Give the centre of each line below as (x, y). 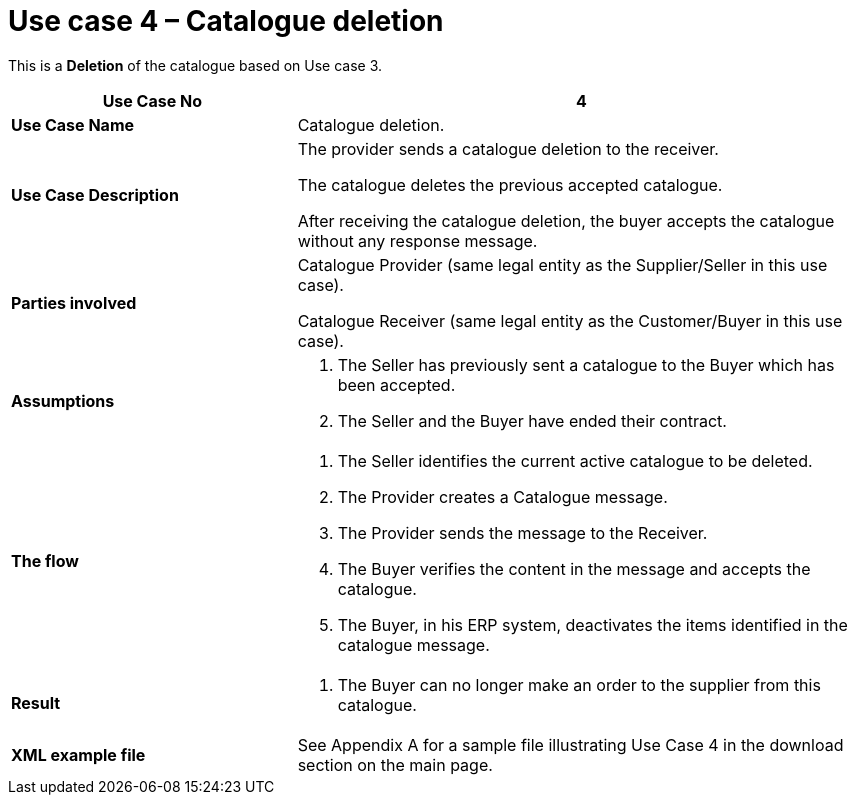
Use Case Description (95, 194)
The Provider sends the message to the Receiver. (522, 532)
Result (36, 702)
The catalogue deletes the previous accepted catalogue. (510, 184)
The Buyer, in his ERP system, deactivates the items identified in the (592, 624)
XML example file (78, 754)
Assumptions (63, 400)
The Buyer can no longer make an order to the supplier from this (579, 684)
